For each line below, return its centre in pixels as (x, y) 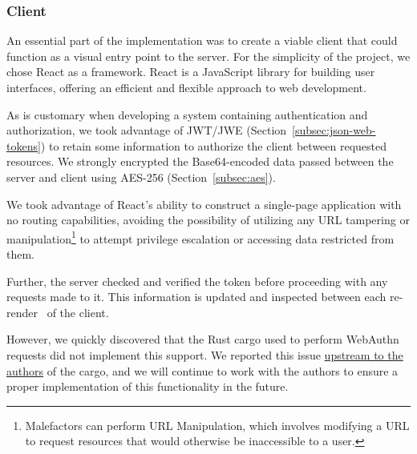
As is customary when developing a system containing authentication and (187, 114)
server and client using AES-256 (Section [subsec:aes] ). (141, 177)
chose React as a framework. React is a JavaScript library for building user (191, 72)
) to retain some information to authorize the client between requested (214, 145)
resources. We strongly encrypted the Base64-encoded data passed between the (200, 161)
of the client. (78, 312)
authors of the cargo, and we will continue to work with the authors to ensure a (202, 370)
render (22, 312)
